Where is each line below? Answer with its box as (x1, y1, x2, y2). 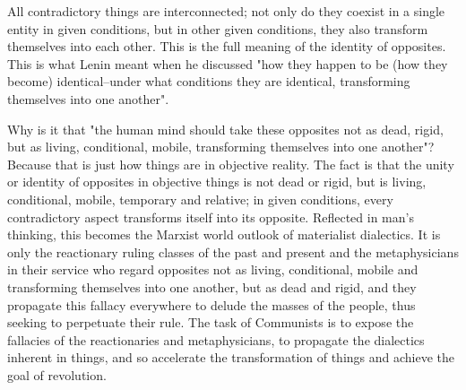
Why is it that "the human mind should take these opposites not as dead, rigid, (7, 119, 444, 138)
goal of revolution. (7, 365, 107, 384)
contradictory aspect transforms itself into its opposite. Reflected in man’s (7, 207, 414, 226)
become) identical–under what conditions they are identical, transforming (7, 72, 410, 91)
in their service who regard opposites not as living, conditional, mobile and (7, 260, 419, 279)
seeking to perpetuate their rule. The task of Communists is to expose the (7, 313, 414, 332)
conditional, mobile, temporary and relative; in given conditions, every (7, 189, 393, 208)
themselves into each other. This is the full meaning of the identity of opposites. (7, 37, 446, 56)
